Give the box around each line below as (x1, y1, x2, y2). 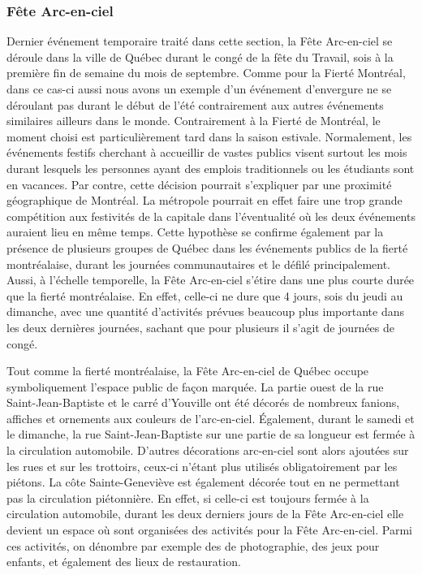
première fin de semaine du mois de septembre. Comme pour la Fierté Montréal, (6, 64, 406, 81)
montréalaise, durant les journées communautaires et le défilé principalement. (6, 255, 390, 272)
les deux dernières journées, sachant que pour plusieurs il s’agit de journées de (6, 318, 395, 335)
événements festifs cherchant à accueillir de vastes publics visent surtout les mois (6, 144, 407, 161)
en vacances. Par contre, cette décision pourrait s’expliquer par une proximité (6, 175, 392, 192)
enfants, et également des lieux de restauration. (6, 553, 241, 570)
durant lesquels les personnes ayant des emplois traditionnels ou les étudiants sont (6, 159, 415, 176)
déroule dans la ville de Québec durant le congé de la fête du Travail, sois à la (6, 48, 394, 65)
